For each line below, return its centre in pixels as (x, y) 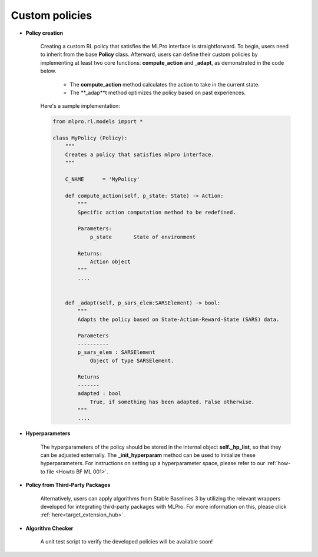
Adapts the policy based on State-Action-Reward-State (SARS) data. (178, 319)
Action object (110, 261)
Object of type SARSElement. (132, 360)
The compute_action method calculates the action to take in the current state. (165, 84)
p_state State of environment (143, 237)
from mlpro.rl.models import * (98, 122)
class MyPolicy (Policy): (90, 138)
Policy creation (44, 33)
